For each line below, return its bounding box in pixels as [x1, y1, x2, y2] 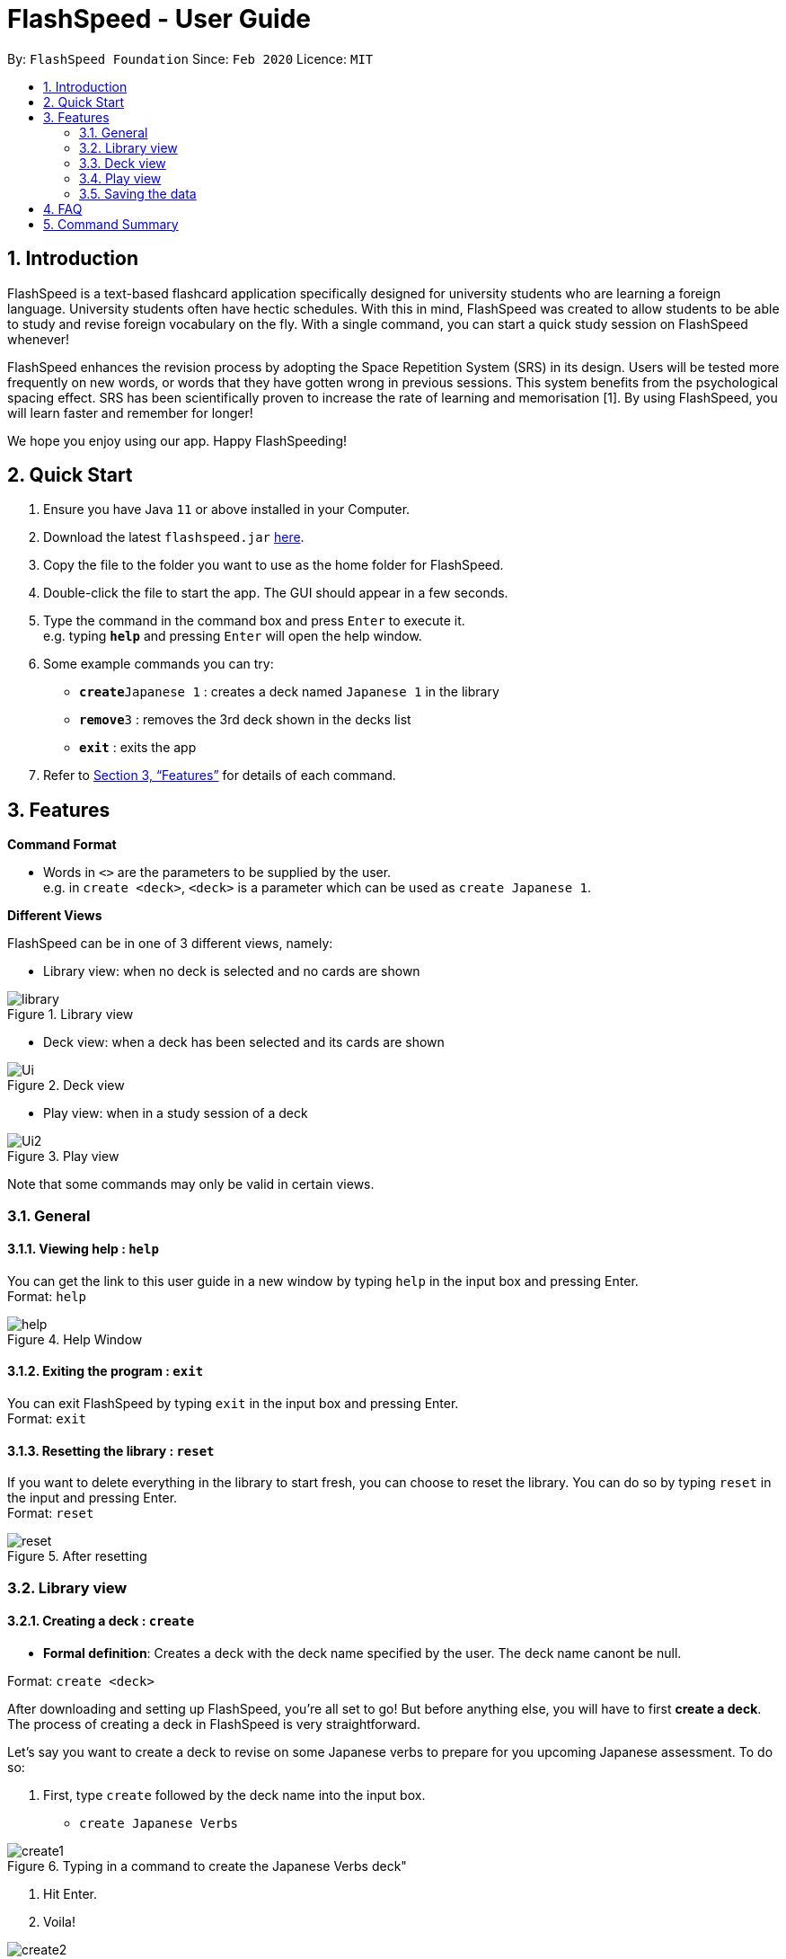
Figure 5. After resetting [7, 1548, 147, 1565]
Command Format [7, 837, 117, 853]
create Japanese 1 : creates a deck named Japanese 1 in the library [79, 684, 499, 700]
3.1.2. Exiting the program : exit [7, 1363, 204, 1379]
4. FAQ [43, 200, 83, 217]
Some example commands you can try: [43, 656, 274, 672]
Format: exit [7, 1411, 86, 1427]
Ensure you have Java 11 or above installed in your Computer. [43, 501, 411, 518]
